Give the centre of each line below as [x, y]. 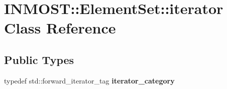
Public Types [39, 59]
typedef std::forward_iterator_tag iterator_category [89, 80]
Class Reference [60, 28]
